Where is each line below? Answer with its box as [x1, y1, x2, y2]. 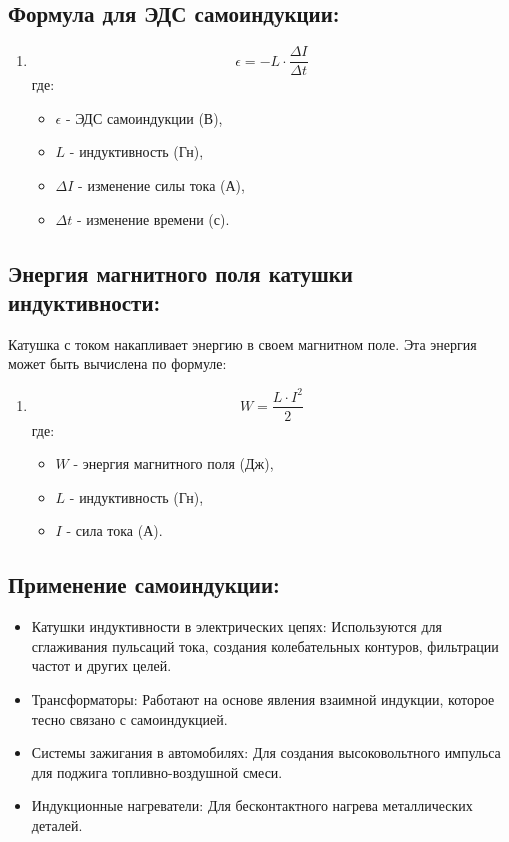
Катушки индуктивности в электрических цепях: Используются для [31, 616, 443, 637]
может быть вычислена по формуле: [8, 353, 227, 374]
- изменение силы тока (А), [78, 175, 245, 196]
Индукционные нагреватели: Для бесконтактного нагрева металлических [31, 795, 473, 816]
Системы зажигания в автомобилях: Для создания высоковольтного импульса [31, 742, 501, 763]
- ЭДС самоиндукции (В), [65, 107, 223, 128]
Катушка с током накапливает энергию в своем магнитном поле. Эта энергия [8, 333, 477, 354]
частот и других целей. [31, 655, 172, 676]
